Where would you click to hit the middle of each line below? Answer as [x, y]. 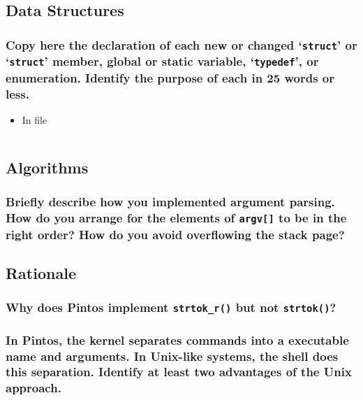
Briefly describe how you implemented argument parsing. [170, 202]
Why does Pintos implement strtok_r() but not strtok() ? [171, 307]
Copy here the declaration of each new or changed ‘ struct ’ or [181, 44]
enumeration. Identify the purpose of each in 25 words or [170, 77]
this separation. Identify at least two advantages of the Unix [179, 372]
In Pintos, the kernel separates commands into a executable [177, 340]
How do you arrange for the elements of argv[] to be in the [176, 218]
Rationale [41, 272]
